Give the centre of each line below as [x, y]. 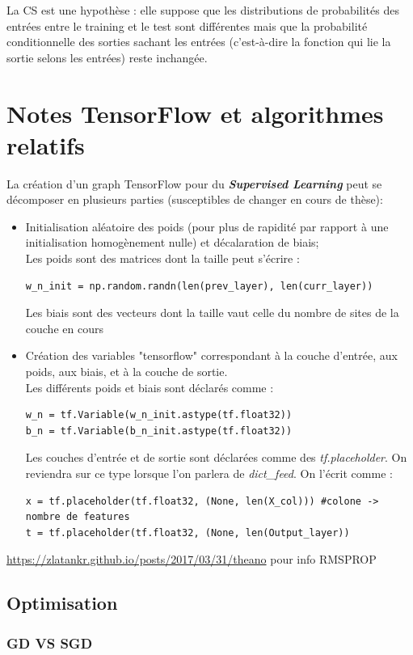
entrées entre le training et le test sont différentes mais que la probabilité [187, 25]
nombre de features [78, 517]
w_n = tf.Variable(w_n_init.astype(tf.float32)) [159, 415]
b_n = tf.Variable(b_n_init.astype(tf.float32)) [159, 431]
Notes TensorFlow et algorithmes [195, 113]
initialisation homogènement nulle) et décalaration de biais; [172, 242]
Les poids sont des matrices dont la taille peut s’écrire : [162, 258]
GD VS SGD [50, 642]
